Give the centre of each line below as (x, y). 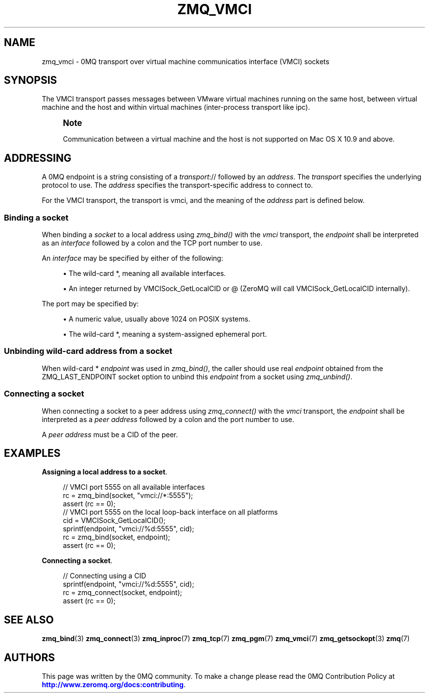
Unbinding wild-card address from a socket (88, 351)
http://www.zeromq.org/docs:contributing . (114, 685)
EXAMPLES (32, 453)
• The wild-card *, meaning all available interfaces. (144, 274)
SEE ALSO (29, 620)
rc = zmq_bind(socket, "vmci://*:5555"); (128, 496)
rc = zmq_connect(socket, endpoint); (122, 593)
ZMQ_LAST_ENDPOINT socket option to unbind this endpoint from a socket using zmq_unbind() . (197, 376)
